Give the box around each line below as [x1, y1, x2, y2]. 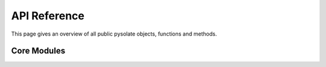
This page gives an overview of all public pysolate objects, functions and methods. [11, 30, 217, 37]
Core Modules [11, 46, 66, 56]
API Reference [11, 9, 85, 22]
